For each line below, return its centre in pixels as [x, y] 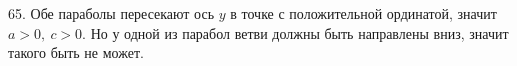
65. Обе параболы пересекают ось [111, 13]
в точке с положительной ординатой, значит [363, 13]
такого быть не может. [76, 52]
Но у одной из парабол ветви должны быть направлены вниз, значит [299, 32]
